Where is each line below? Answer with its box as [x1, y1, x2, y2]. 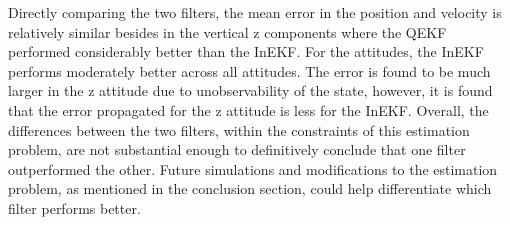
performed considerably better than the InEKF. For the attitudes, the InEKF [8, 41, 484, 62]
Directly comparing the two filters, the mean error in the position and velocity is [8, 2, 502, 22]
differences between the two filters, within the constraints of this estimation [8, 119, 470, 140]
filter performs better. [8, 197, 141, 218]
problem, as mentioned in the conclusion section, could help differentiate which [8, 178, 492, 199]
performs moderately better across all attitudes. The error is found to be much [8, 60, 491, 81]
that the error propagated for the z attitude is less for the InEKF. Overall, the [8, 99, 489, 120]
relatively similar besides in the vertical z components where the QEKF [8, 21, 447, 42]
